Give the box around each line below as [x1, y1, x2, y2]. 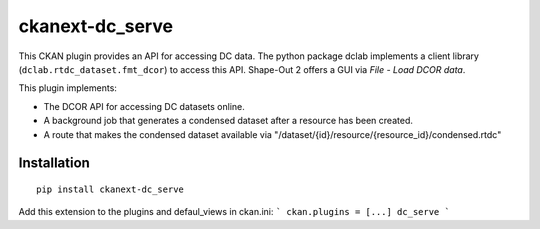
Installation [18, 155, 90, 172]
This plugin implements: [18, 82, 117, 94]
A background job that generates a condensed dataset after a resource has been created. [43, 115, 414, 127]
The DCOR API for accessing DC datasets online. [43, 100, 245, 112]
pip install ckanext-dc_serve [36, 183, 185, 195]
